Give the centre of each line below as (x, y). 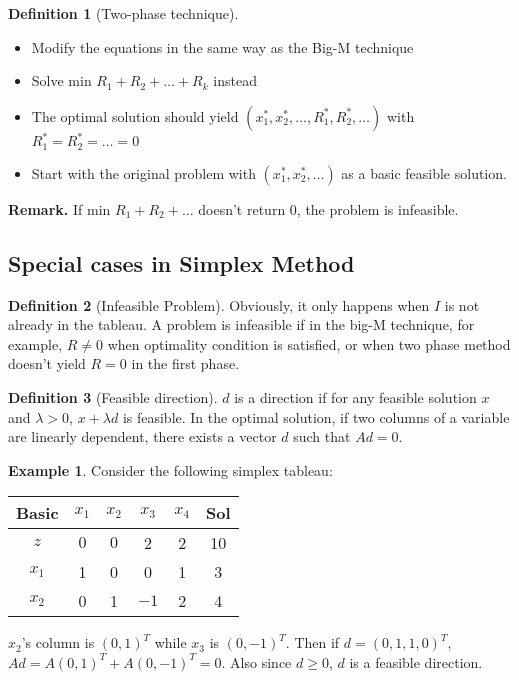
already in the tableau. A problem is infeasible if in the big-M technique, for (241, 324)
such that (322, 436)
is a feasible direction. (416, 661)
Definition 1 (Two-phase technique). (123, 13)
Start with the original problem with (143, 172)
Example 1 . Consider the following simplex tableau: (170, 469)
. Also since (256, 661)
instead (235, 80)
